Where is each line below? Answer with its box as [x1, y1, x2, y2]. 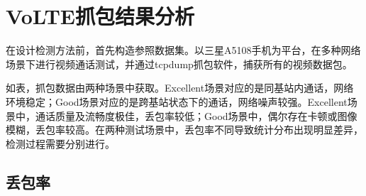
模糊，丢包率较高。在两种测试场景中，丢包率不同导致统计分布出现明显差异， [6, 122, 363, 137]
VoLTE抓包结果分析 [6, 1, 195, 31]
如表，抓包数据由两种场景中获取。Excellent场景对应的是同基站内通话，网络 [6, 80, 354, 95]
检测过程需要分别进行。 [6, 136, 115, 151]
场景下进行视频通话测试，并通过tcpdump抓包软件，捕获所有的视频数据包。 [6, 56, 353, 71]
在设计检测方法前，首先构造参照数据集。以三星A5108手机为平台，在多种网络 [6, 43, 361, 58]
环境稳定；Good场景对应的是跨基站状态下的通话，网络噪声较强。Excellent [6, 94, 348, 109]
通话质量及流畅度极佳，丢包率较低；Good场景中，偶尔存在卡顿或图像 [35, 108, 357, 123]
